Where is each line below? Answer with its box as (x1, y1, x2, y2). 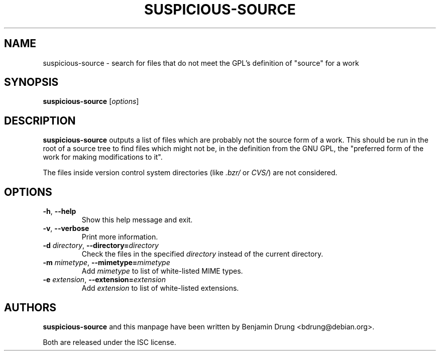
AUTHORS (4, 301, 57, 314)
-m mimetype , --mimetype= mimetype (43, 258, 170, 267)
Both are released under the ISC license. (43, 337, 176, 346)
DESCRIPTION (4, 114, 76, 127)
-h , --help (43, 207, 76, 216)
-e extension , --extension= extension (43, 275, 166, 284)
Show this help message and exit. (81, 215, 193, 224)
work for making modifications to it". (43, 153, 163, 162)
